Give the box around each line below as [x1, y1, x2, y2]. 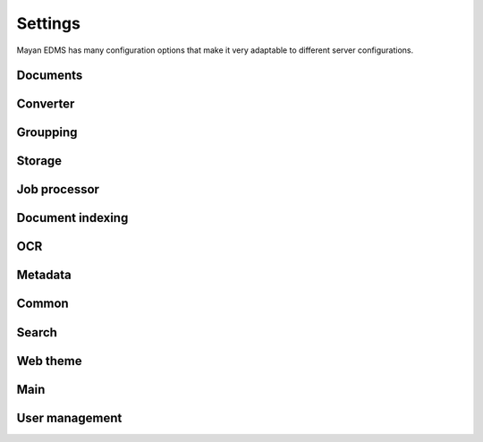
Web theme [16, 353, 82, 369]
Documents [16, 68, 83, 83]
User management [16, 410, 123, 425]
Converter [16, 97, 75, 112]
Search [16, 325, 58, 340]
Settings [16, 13, 80, 33]
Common [16, 296, 69, 311]
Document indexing [16, 210, 129, 225]
